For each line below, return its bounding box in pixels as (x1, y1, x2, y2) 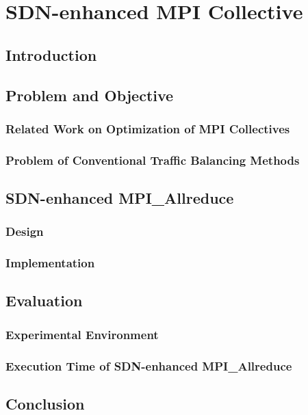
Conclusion (5, 392, 85, 414)
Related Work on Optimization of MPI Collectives (5, 120, 290, 137)
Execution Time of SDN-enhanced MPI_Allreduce (5, 357, 292, 374)
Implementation (5, 254, 95, 271)
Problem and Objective (5, 84, 174, 105)
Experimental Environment (5, 325, 159, 343)
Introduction (5, 44, 97, 65)
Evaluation (5, 290, 83, 311)
